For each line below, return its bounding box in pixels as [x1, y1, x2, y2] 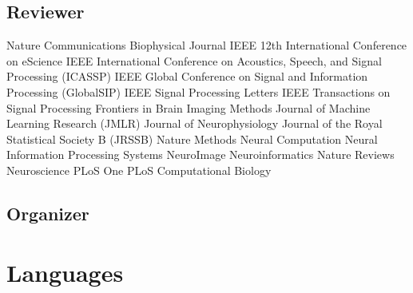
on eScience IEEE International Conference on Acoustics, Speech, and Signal [6, 52, 382, 69]
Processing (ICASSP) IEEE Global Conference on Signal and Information [6, 68, 368, 85]
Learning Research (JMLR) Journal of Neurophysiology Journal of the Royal [6, 115, 383, 132]
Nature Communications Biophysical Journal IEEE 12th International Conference [6, 37, 407, 53]
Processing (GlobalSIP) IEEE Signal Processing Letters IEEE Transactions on [6, 83, 391, 100]
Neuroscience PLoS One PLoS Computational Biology [6, 161, 272, 178]
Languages [6, 255, 124, 288]
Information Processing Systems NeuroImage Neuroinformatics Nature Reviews [6, 146, 395, 163]
